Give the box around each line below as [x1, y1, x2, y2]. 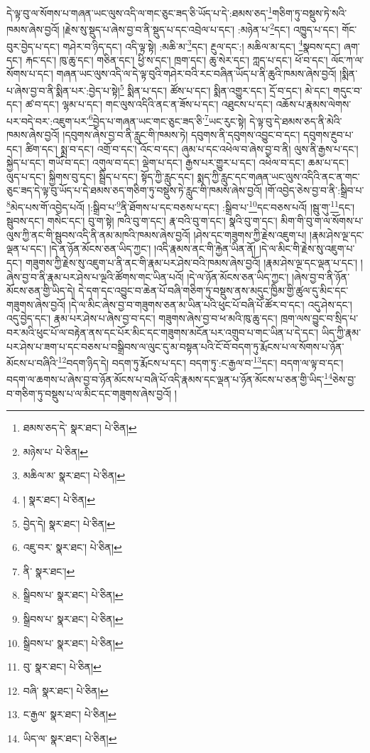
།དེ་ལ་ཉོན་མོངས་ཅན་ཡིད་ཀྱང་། [187, 269, 289, 284]
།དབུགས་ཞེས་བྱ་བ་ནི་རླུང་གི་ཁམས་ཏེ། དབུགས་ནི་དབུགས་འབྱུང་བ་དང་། [62, 127, 300, 142]
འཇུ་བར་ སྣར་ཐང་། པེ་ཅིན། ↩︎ [23, 540, 122, 555]
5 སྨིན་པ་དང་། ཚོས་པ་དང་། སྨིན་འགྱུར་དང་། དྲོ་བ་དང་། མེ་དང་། [119, 80, 330, 97]
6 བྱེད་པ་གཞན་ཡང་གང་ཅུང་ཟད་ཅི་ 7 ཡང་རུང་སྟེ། [88, 111, 246, 128]
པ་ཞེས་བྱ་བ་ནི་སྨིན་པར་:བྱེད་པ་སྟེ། [6, 82, 120, 97]
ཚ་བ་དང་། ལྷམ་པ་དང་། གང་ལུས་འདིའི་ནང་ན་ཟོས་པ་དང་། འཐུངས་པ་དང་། [25, 97, 273, 112]
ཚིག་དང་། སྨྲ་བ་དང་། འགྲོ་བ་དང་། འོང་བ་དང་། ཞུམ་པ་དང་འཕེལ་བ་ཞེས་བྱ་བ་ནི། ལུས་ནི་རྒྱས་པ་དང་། [25, 141, 359, 156]
